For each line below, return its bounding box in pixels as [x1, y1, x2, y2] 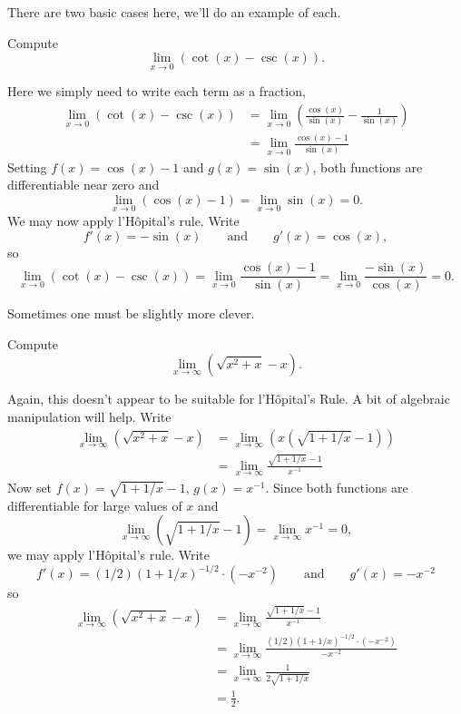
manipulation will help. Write [7, 407, 172, 426]
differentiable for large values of [7, 495, 182, 514]
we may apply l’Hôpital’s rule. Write [7, 545, 211, 564]
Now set [7, 477, 53, 496]
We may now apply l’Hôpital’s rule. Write [7, 211, 240, 230]
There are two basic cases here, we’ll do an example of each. [7, 3, 341, 21]
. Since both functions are [265, 477, 408, 496]
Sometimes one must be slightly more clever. [7, 304, 255, 323]
